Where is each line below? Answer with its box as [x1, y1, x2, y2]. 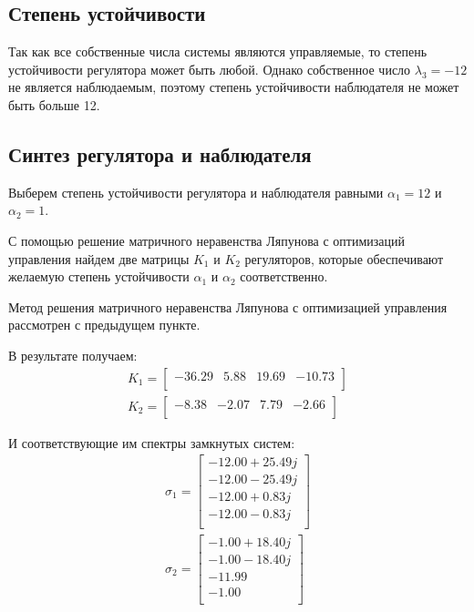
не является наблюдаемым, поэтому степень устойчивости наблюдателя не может [8, 77, 459, 97]
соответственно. [240, 267, 328, 286]
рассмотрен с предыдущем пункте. [8, 315, 201, 334]
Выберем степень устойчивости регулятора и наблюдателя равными [8, 182, 384, 201]
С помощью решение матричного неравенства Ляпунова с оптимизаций [8, 230, 405, 250]
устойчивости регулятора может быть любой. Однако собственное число [8, 59, 411, 78]
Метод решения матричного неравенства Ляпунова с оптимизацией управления [8, 297, 448, 316]
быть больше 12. [8, 95, 100, 114]
